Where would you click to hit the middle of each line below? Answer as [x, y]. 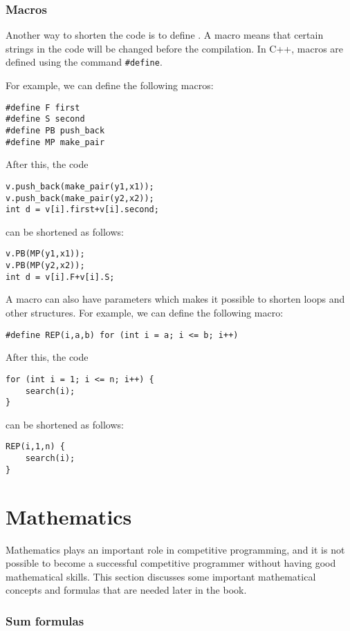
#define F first [43, 107]
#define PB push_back [55, 130]
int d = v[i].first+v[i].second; [82, 210]
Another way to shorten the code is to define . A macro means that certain [165, 35]
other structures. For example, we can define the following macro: [145, 312]
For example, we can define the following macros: [110, 85]
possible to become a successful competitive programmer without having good [171, 563]
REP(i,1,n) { [35, 447]
